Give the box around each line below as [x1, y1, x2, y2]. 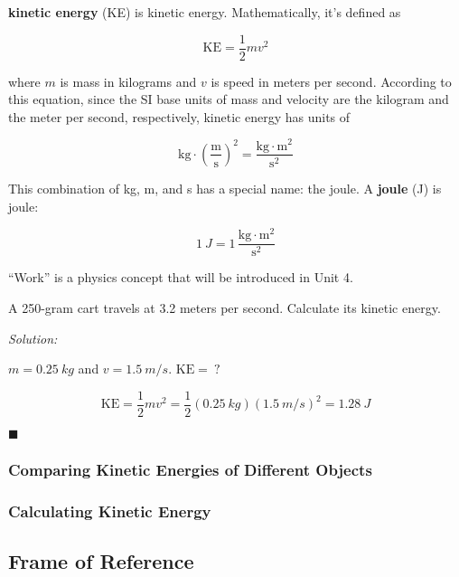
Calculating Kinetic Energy [8, 499, 211, 522]
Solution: [8, 328, 58, 347]
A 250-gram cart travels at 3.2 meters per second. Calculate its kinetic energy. [8, 298, 441, 317]
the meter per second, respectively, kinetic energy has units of [8, 107, 351, 126]
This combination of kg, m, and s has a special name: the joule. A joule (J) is [8, 178, 442, 197]
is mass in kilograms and [60, 71, 197, 90]
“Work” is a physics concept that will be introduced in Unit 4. [8, 268, 353, 287]
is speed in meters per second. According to [211, 71, 452, 90]
